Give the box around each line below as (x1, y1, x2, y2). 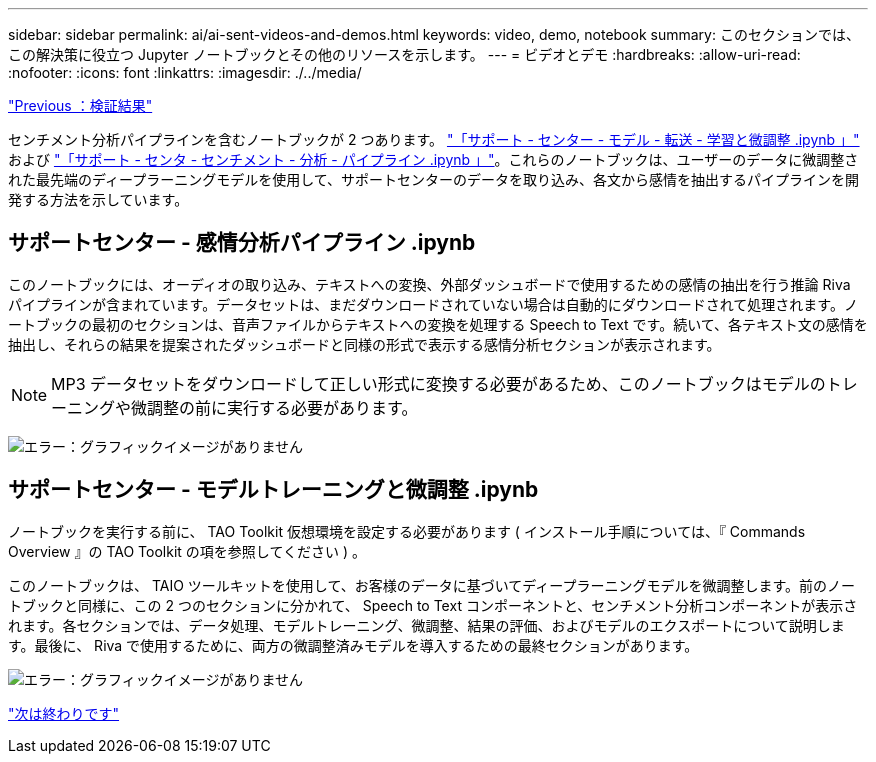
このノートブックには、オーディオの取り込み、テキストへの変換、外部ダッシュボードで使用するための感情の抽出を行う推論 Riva (8, 275, 851, 293)
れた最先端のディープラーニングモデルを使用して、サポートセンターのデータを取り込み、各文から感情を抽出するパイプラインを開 (8, 171, 860, 188)
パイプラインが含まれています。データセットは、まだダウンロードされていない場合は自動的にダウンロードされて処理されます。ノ (8, 295, 858, 313)
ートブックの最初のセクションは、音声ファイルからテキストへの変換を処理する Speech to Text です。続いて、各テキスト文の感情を (8, 315, 868, 333)
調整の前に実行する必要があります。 (147, 397, 418, 418)
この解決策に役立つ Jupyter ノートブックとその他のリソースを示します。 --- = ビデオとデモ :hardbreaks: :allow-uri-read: (8, 46, 801, 63)
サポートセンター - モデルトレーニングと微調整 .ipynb (8, 477, 539, 503)
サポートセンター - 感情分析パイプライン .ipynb (8, 230, 476, 256)
